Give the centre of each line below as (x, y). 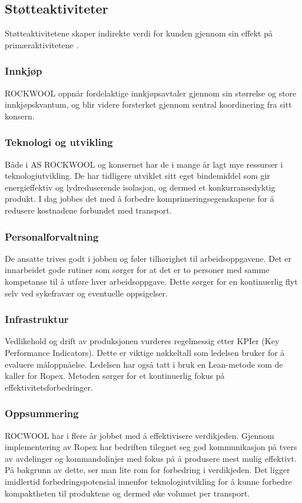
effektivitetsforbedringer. (49, 387)
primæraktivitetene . (42, 44)
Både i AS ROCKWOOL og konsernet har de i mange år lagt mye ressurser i (144, 164)
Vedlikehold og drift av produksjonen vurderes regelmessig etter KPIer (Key (142, 341)
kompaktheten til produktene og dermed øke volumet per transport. (127, 493)
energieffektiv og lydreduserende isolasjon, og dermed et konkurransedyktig (140, 187)
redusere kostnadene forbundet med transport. (88, 210)
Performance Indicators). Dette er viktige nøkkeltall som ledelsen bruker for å (145, 352)
